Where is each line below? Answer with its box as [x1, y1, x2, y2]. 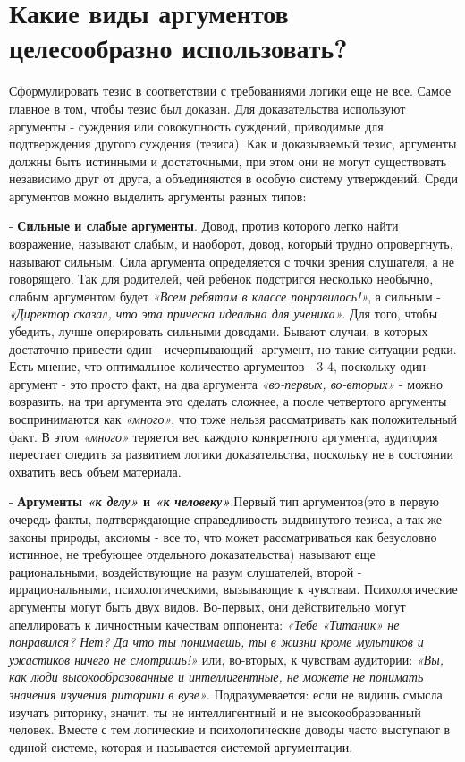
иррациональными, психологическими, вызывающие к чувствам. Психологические [9, 580, 458, 598]
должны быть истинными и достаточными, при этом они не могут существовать [9, 151, 447, 170]
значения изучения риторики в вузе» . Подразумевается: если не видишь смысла [9, 684, 443, 703]
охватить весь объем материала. [9, 461, 182, 480]
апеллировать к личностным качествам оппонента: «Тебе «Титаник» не [9, 614, 400, 633]
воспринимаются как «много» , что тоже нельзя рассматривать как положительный [9, 410, 458, 428]
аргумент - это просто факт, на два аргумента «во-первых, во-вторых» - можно [9, 374, 443, 393]
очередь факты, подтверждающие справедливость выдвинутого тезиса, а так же [9, 509, 443, 528]
